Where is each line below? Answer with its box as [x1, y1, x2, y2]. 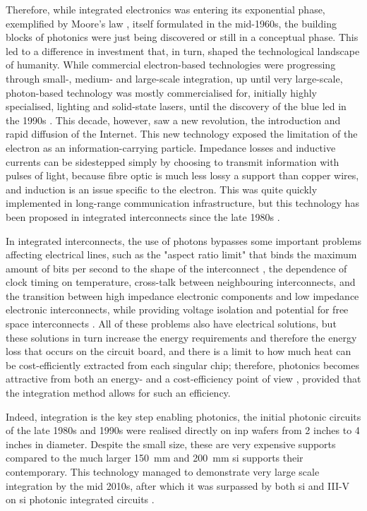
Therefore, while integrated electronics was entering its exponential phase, [6, 2, 325, 16]
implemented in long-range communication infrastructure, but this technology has [6, 196, 359, 210]
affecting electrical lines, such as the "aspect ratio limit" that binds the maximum [6, 247, 357, 262]
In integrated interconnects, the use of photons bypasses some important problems [6, 233, 361, 248]
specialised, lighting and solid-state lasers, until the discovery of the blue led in [6, 99, 347, 114]
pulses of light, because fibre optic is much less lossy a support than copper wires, [6, 168, 359, 183]
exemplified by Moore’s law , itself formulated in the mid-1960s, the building [6, 16, 337, 30]
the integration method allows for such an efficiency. [6, 385, 231, 400]
